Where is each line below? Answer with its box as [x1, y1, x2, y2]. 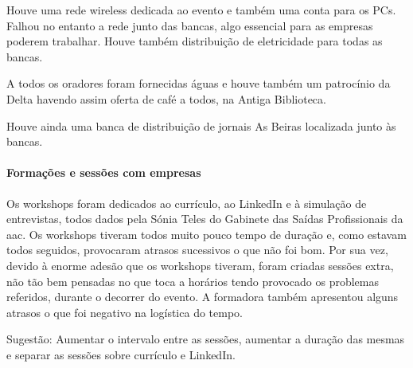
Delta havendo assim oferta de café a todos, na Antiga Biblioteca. [6, 90, 326, 107]
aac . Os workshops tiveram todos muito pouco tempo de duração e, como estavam [6, 225, 407, 242]
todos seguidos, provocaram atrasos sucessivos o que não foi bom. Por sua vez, [6, 241, 388, 258]
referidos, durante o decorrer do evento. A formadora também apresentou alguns [6, 288, 399, 305]
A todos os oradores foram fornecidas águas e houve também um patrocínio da [6, 75, 391, 92]
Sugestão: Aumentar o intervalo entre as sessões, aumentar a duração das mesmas [6, 331, 405, 347]
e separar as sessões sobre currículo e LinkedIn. [6, 346, 236, 362]
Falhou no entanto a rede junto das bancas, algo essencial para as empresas [6, 17, 373, 33]
